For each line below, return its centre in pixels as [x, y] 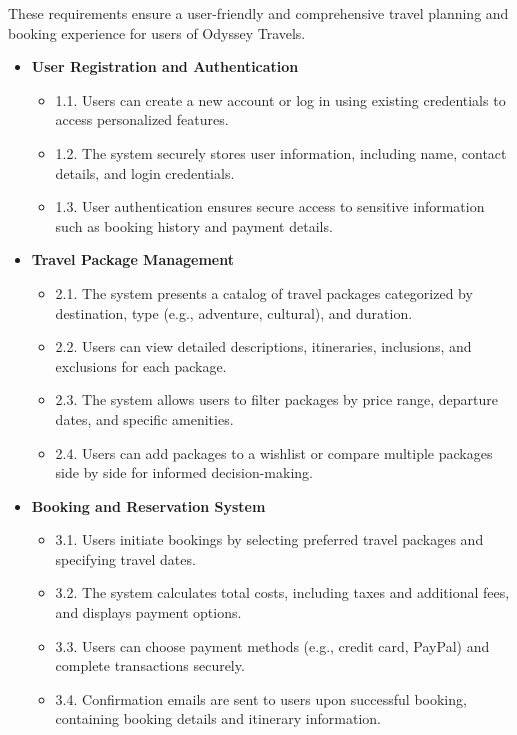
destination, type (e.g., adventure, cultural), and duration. [234, 312]
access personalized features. [142, 119]
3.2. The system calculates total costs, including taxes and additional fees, [282, 592]
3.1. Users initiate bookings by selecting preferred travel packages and [269, 539]
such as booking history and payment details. [194, 225]
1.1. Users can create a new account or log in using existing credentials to [280, 99]
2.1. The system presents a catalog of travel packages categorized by [264, 292]
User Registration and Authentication [165, 66]
